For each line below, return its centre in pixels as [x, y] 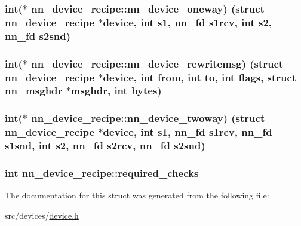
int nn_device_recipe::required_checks [102, 172]
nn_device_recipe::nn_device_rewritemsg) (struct [157, 63]
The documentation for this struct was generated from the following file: [137, 195]
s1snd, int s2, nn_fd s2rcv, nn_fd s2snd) [105, 146]
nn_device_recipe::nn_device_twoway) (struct [148, 118]
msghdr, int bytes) [116, 91]
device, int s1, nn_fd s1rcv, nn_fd [188, 132]
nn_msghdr [34, 91]
